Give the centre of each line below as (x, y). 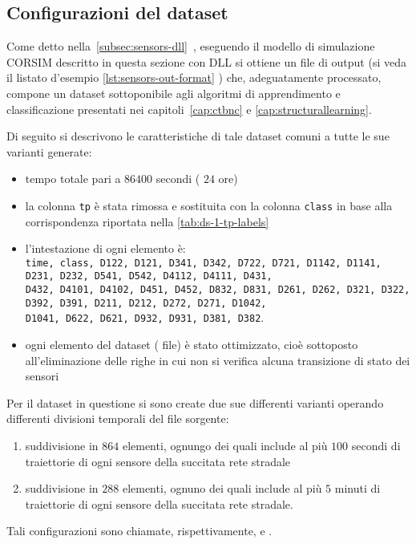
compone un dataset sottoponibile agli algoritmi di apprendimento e (174, 93)
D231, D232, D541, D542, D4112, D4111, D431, (149, 276)
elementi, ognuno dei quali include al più (222, 488)
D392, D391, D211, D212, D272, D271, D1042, (146, 303)
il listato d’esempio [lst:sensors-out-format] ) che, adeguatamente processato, (194, 77)
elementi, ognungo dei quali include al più (225, 446)
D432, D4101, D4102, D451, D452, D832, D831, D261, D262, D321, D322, (218, 290)
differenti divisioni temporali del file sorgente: (118, 418)
